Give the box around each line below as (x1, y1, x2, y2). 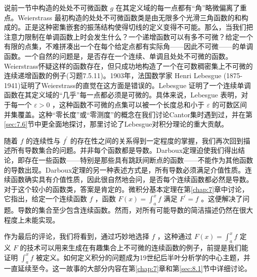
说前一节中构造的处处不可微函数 (4, 2, 108, 12)
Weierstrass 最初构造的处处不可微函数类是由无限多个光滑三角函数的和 (17, 12, 242, 22)
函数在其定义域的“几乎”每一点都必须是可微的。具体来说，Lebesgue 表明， (4, 90, 241, 100)
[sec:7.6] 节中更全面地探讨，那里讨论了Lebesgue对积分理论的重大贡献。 (4, 119, 228, 129)
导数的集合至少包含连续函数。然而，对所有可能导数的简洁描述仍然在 (17, 205, 239, 215)
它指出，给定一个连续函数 (4, 193, 87, 204)
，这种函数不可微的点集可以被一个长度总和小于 (52, 99, 205, 109)
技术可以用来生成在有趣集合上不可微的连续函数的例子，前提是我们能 (27, 242, 249, 253)
